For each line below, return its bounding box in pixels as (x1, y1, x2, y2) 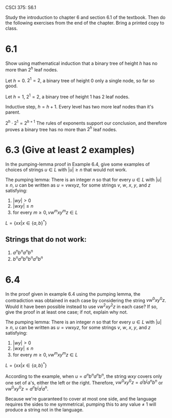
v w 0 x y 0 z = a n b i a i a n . (5, 385, 49, 392)
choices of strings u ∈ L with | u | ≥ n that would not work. (5, 167, 127, 173)
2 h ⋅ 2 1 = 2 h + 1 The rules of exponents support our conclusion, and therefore (5, 119, 167, 126)
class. (5, 25, 18, 31)
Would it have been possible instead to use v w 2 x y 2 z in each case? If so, (5, 303, 158, 310)
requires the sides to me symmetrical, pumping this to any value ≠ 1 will (5, 401, 157, 408)
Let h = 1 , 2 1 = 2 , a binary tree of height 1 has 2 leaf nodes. (5, 93, 130, 100)
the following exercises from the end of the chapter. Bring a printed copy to (5, 20, 164, 26)
